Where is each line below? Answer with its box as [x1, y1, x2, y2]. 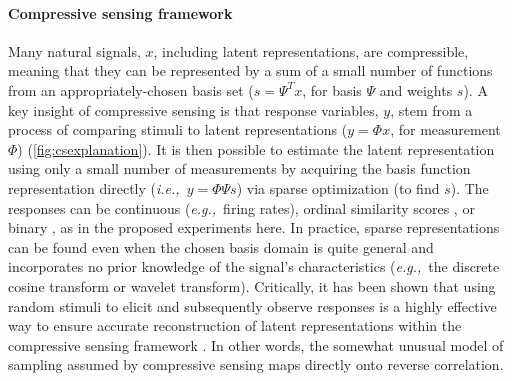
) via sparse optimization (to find [236, 177, 440, 198]
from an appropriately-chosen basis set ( [8, 79, 254, 100]
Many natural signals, [8, 40, 141, 61]
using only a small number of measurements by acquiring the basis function [8, 158, 471, 179]
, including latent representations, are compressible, [153, 40, 469, 61]
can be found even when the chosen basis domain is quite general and [8, 236, 434, 257]
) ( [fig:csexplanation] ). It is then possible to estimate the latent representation [17, 138, 495, 159]
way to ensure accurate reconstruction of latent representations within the [8, 315, 462, 336]
